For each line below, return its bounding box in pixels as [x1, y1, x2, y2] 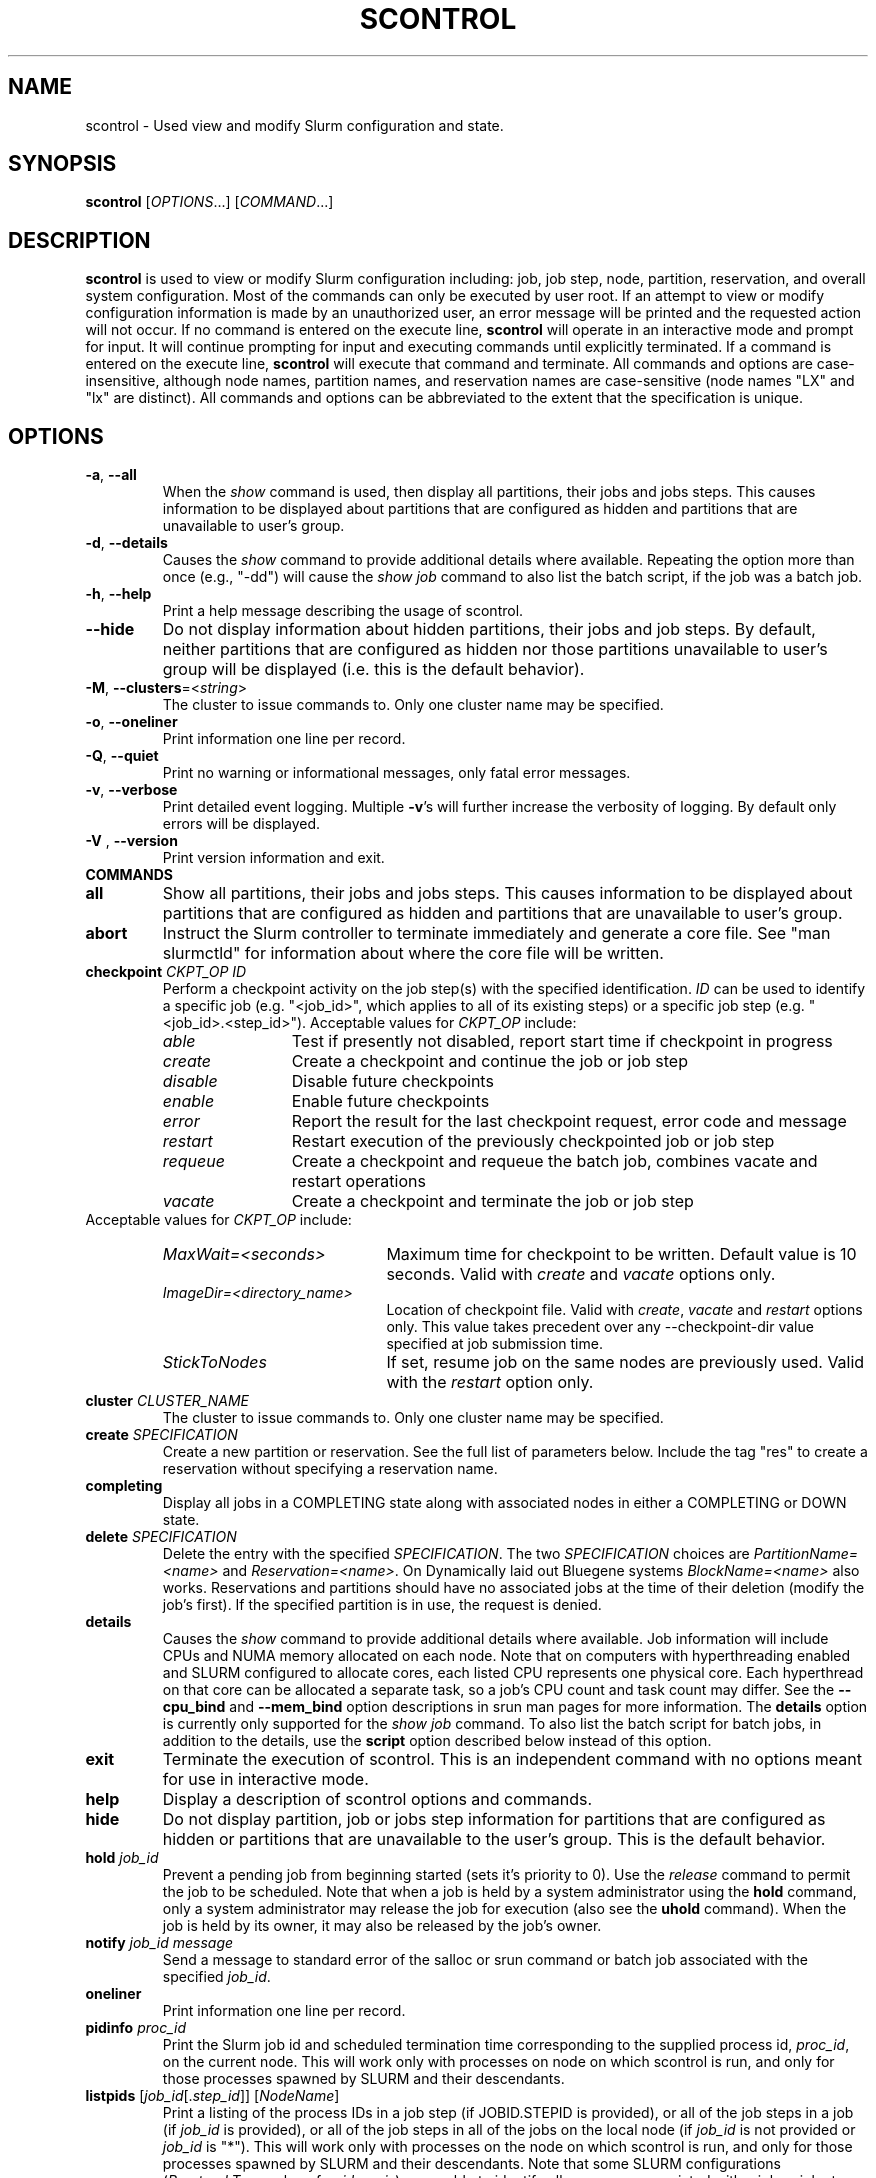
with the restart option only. [386, 1372, 594, 1393]
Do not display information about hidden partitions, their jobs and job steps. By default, [162, 619, 816, 640]
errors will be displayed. [162, 815, 321, 833]
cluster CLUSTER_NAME [85, 1392, 250, 1410]
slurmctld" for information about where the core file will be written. [162, 943, 664, 964]
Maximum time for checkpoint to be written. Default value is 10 [386, 1244, 857, 1265]
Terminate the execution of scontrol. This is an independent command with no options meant [162, 1749, 862, 1770]
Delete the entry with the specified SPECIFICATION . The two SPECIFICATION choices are [162, 1545, 750, 1563]
